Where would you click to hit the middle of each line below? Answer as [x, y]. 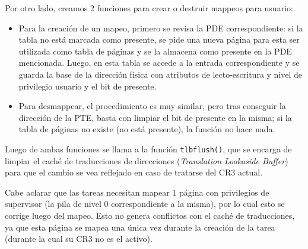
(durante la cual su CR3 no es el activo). [79, 239]
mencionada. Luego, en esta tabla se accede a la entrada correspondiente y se [159, 63]
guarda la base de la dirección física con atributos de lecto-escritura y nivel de [161, 74]
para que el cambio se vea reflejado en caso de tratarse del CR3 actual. [134, 172]
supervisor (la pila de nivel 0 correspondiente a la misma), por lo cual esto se [145, 204]
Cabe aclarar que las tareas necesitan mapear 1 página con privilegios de [137, 192]
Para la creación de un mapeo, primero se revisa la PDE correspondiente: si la [161, 28]
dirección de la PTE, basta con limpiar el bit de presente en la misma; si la [155, 117]
